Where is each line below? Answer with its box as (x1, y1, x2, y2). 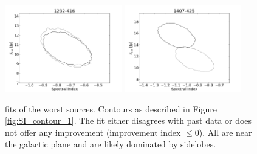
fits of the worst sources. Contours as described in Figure (5, 102, 217, 115)
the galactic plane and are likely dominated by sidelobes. (5, 138, 216, 150)
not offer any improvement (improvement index (5, 126, 181, 138)
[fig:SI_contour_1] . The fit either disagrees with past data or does (5, 114, 252, 127)
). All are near (199, 126, 252, 138)
